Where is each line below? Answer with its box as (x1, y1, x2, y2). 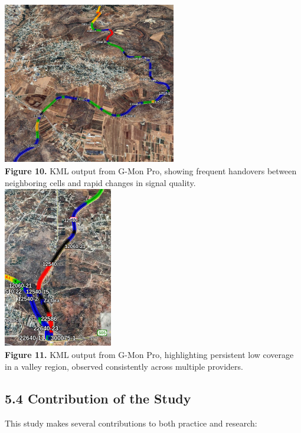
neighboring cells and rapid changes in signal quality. (5, 176, 196, 188)
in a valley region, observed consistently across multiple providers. (5, 360, 243, 372)
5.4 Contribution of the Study (5, 389, 191, 407)
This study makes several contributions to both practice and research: (5, 416, 257, 429)
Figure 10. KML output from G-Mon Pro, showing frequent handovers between (5, 164, 297, 177)
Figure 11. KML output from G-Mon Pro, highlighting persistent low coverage (5, 349, 294, 361)
